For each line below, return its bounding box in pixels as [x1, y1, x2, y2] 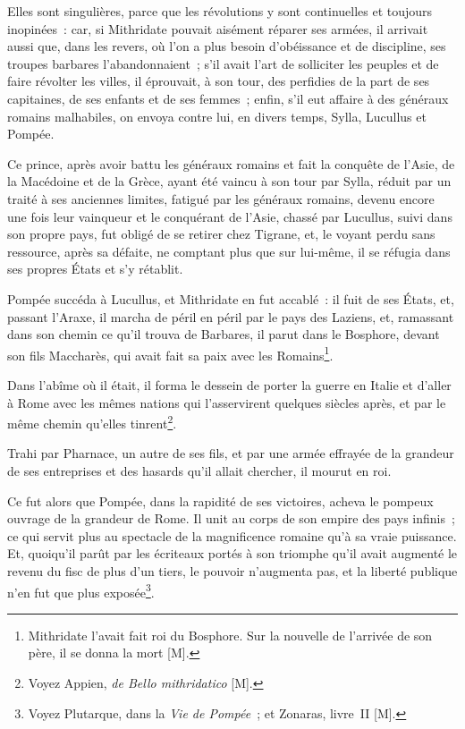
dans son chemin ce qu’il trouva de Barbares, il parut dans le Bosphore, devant [7, 325, 440, 343]
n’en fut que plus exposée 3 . [7, 580, 155, 601]
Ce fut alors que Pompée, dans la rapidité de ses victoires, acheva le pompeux [7, 491, 434, 510]
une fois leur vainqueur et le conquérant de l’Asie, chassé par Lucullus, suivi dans [7, 207, 452, 225]
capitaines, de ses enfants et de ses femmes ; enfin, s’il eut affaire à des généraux [7, 89, 449, 107]
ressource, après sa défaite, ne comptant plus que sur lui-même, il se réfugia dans [7, 242, 451, 260]
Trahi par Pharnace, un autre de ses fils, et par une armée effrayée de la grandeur [7, 444, 454, 462]
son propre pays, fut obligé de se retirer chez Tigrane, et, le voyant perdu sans [7, 225, 435, 243]
